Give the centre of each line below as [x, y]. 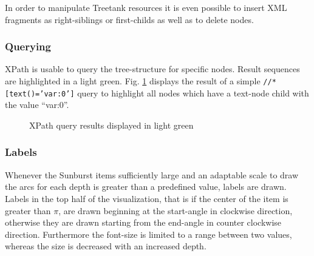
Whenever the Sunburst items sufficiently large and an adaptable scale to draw [152, 174]
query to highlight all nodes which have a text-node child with [193, 93]
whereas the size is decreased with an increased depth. [106, 246]
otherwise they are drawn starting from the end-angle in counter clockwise [143, 222]
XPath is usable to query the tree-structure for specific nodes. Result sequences [152, 69]
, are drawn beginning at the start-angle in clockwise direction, [176, 210]
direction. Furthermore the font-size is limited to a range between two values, [148, 234]
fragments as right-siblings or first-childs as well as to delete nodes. [129, 19]
